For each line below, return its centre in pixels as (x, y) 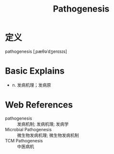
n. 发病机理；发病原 (32, 85)
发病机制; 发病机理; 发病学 (43, 124)
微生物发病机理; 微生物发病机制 (48, 135)
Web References (39, 105)
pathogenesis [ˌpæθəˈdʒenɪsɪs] (36, 51)
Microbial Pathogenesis (28, 129)
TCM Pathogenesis (24, 140)
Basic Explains (35, 71)
